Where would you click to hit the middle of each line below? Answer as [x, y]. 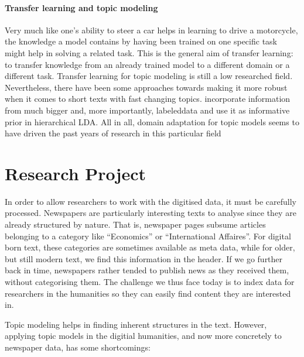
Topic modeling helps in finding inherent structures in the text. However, [136, 324]
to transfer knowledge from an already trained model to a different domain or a [147, 64]
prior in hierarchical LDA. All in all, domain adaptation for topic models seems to [152, 121]
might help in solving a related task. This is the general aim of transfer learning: [149, 52]
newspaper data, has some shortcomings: [78, 347]
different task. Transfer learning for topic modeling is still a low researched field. [149, 76]
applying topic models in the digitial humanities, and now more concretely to [143, 336]
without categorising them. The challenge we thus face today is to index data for [150, 282]
